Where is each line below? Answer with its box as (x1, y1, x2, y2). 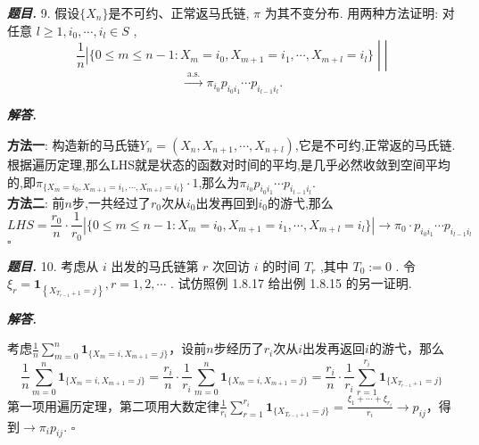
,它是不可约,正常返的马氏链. (294, 135, 456, 153)
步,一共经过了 (71, 193, 151, 211)
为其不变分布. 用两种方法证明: (264, 4, 439, 21)
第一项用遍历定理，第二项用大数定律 (7, 396, 219, 415)
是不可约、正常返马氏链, (108, 4, 250, 21)
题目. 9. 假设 (7, 4, 80, 21)
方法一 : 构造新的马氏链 (7, 135, 140, 153)
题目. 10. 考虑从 (7, 256, 99, 275)
